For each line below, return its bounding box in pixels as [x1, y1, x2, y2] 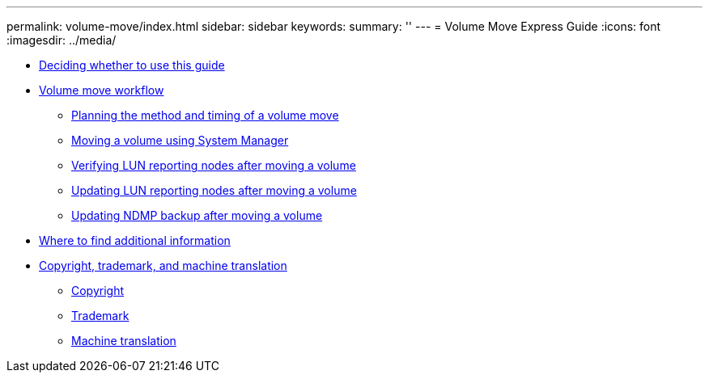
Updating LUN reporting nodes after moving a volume [71, 183, 357, 197]
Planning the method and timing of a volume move [71, 108, 339, 122]
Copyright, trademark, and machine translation [39, 259, 287, 272]
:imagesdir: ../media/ [6, 33, 117, 47]
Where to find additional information [39, 234, 231, 247]
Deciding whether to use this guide [39, 58, 225, 72]
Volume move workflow [39, 83, 164, 97]
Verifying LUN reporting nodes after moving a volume [71, 158, 356, 172]
